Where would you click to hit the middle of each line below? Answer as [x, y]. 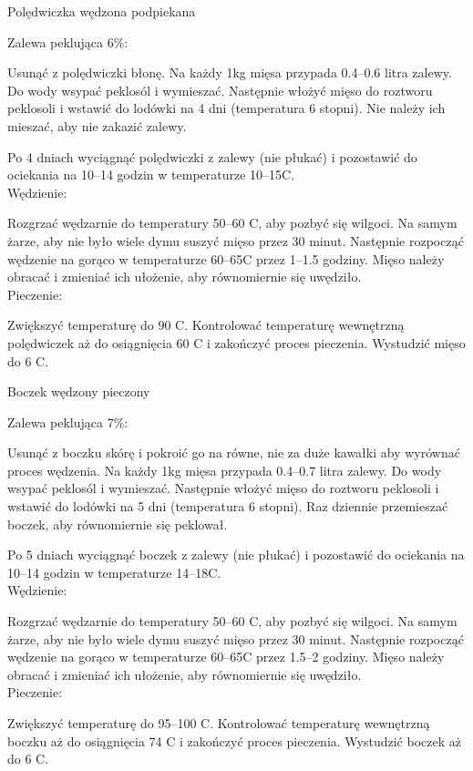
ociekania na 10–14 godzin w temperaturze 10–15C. [151, 175]
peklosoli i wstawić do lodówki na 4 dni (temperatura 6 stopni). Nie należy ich [226, 108]
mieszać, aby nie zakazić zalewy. [97, 125]
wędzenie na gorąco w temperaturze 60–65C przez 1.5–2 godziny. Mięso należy [226, 657]
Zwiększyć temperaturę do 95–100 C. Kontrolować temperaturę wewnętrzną [219, 723]
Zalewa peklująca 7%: [68, 421]
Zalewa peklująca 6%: [68, 41]
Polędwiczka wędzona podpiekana [102, 11]
